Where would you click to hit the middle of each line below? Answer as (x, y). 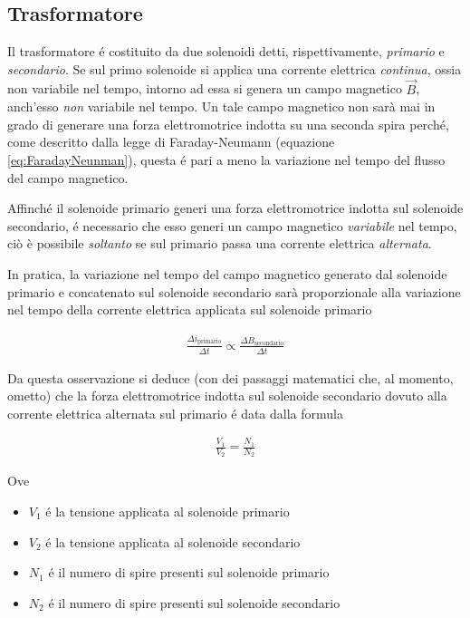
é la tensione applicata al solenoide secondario (173, 541)
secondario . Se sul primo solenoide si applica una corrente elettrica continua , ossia (235, 68)
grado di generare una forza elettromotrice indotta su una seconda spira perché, (228, 124)
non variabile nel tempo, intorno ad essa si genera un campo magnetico (205, 88)
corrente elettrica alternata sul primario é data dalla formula (175, 413)
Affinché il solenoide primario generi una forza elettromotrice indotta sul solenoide (235, 208)
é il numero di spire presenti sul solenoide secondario (194, 602)
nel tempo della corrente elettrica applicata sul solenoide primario (190, 309)
